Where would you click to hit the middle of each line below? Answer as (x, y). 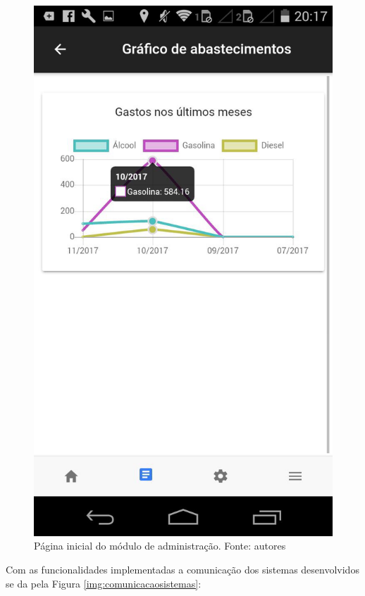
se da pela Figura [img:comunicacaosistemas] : (104, 583)
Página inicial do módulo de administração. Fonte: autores (160, 546)
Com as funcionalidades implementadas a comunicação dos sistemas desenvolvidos (182, 569)
